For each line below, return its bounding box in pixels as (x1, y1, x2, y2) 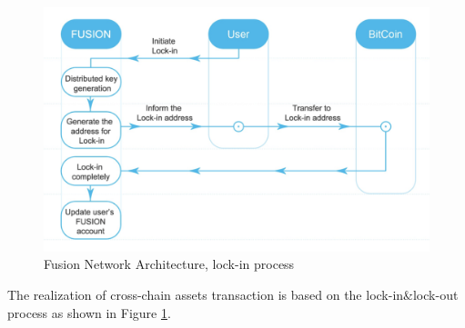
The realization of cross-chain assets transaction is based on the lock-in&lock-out (7, 284, 459, 303)
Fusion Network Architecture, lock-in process (44, 254, 295, 273)
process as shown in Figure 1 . (7, 303, 171, 322)
